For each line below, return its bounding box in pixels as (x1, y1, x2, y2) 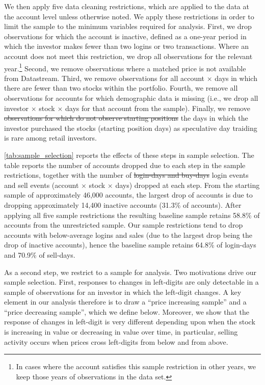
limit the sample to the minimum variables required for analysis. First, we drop (4, 21, 252, 32)
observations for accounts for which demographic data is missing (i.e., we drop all (4, 93, 258, 103)
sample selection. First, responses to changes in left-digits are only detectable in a (4, 277, 259, 287)
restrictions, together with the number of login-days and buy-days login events (4, 170, 249, 180)
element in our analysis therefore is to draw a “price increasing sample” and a (4, 296, 247, 307)
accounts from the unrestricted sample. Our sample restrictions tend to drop (4, 219, 243, 230)
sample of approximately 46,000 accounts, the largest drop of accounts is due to (4, 189, 253, 200)
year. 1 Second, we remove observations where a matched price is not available (4, 61, 246, 73)
